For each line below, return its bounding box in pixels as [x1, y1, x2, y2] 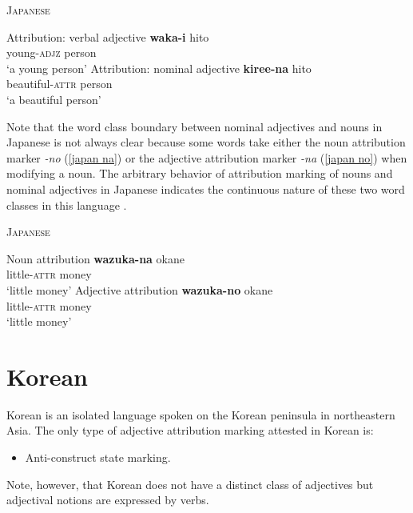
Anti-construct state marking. [25, 449, 171, 465]
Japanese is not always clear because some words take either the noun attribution [6, 134, 406, 150]
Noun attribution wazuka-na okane [6, 250, 185, 267]
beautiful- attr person [6, 75, 113, 92]
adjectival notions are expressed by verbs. [6, 491, 209, 508]
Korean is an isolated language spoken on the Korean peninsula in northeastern [6, 406, 395, 423]
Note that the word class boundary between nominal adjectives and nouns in [6, 118, 383, 134]
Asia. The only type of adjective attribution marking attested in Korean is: [6, 422, 374, 439]
